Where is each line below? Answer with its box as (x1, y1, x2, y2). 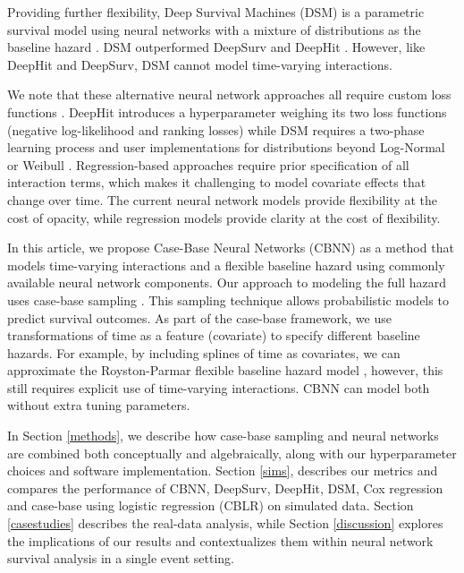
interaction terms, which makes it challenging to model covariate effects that (7, 173, 426, 192)
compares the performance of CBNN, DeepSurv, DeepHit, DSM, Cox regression (7, 478, 443, 497)
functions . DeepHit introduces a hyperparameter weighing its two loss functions (7, 102, 447, 121)
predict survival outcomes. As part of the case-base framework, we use (7, 308, 392, 327)
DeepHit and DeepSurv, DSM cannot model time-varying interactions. (7, 55, 392, 73)
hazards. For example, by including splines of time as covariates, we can (7, 343, 401, 362)
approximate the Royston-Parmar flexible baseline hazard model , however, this (7, 361, 443, 380)
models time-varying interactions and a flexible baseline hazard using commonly (7, 255, 445, 274)
